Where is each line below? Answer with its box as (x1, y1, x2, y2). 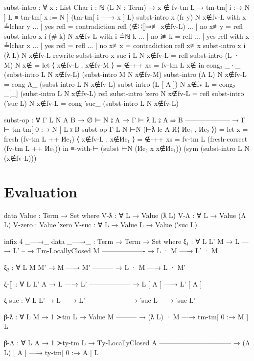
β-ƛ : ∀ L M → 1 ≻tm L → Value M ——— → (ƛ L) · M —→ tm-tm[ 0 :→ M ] (4, 311, 249, 321)
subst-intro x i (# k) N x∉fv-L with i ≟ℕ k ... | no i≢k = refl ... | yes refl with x (4, 30, 249, 41)
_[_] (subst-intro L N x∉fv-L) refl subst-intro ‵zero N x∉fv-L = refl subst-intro (4, 88, 244, 98)
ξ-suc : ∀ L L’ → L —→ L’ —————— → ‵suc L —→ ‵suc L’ (4, 295, 196, 305)
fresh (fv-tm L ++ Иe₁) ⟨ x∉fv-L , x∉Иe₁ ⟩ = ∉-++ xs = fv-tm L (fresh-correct (4, 133, 248, 144)
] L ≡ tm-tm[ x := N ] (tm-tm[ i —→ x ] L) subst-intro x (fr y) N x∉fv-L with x (4, 11, 246, 22)
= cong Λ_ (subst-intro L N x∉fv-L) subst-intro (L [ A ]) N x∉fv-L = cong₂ (4, 78, 235, 89)
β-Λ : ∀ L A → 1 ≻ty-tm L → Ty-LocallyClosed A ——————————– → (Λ (4, 337, 250, 347)
